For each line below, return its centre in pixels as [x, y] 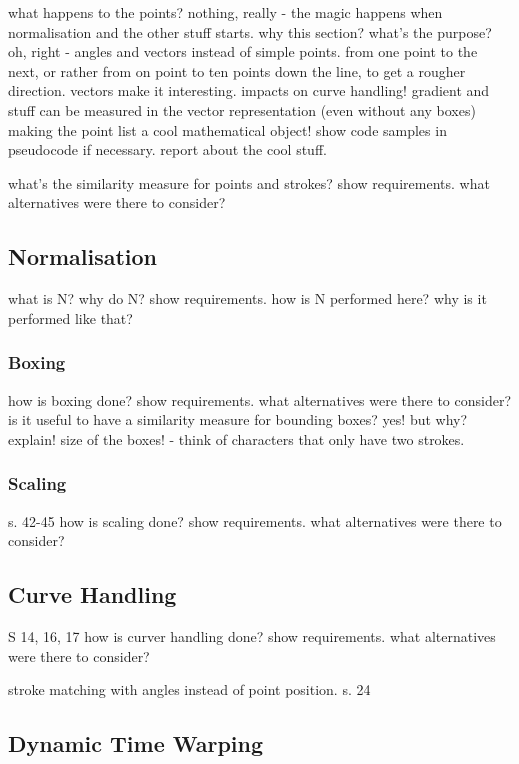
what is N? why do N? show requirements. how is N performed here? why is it [247, 298]
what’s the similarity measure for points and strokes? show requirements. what [249, 182]
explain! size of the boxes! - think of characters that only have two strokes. [236, 438]
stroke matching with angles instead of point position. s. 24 [189, 689]
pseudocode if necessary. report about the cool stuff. [167, 149]
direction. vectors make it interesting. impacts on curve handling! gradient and [249, 90]
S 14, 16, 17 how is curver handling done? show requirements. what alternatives [252, 635]
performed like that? [70, 317]
